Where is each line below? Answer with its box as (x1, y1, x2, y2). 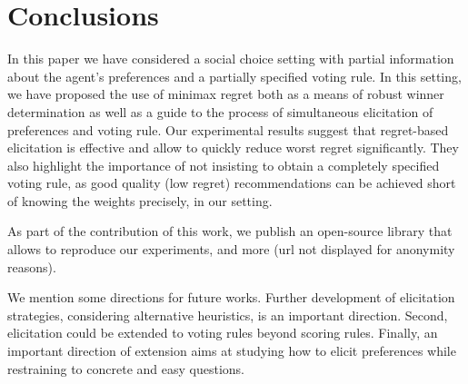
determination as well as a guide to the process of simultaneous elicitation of (7, 102, 433, 121)
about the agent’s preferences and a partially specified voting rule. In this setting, (7, 66, 462, 85)
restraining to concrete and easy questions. (7, 359, 244, 378)
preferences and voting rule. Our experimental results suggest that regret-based (7, 120, 449, 139)
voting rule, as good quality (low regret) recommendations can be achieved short (7, 173, 456, 192)
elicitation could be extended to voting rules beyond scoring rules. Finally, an (7, 323, 438, 342)
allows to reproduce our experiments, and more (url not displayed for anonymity (7, 240, 455, 259)
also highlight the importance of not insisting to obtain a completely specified (7, 155, 440, 174)
